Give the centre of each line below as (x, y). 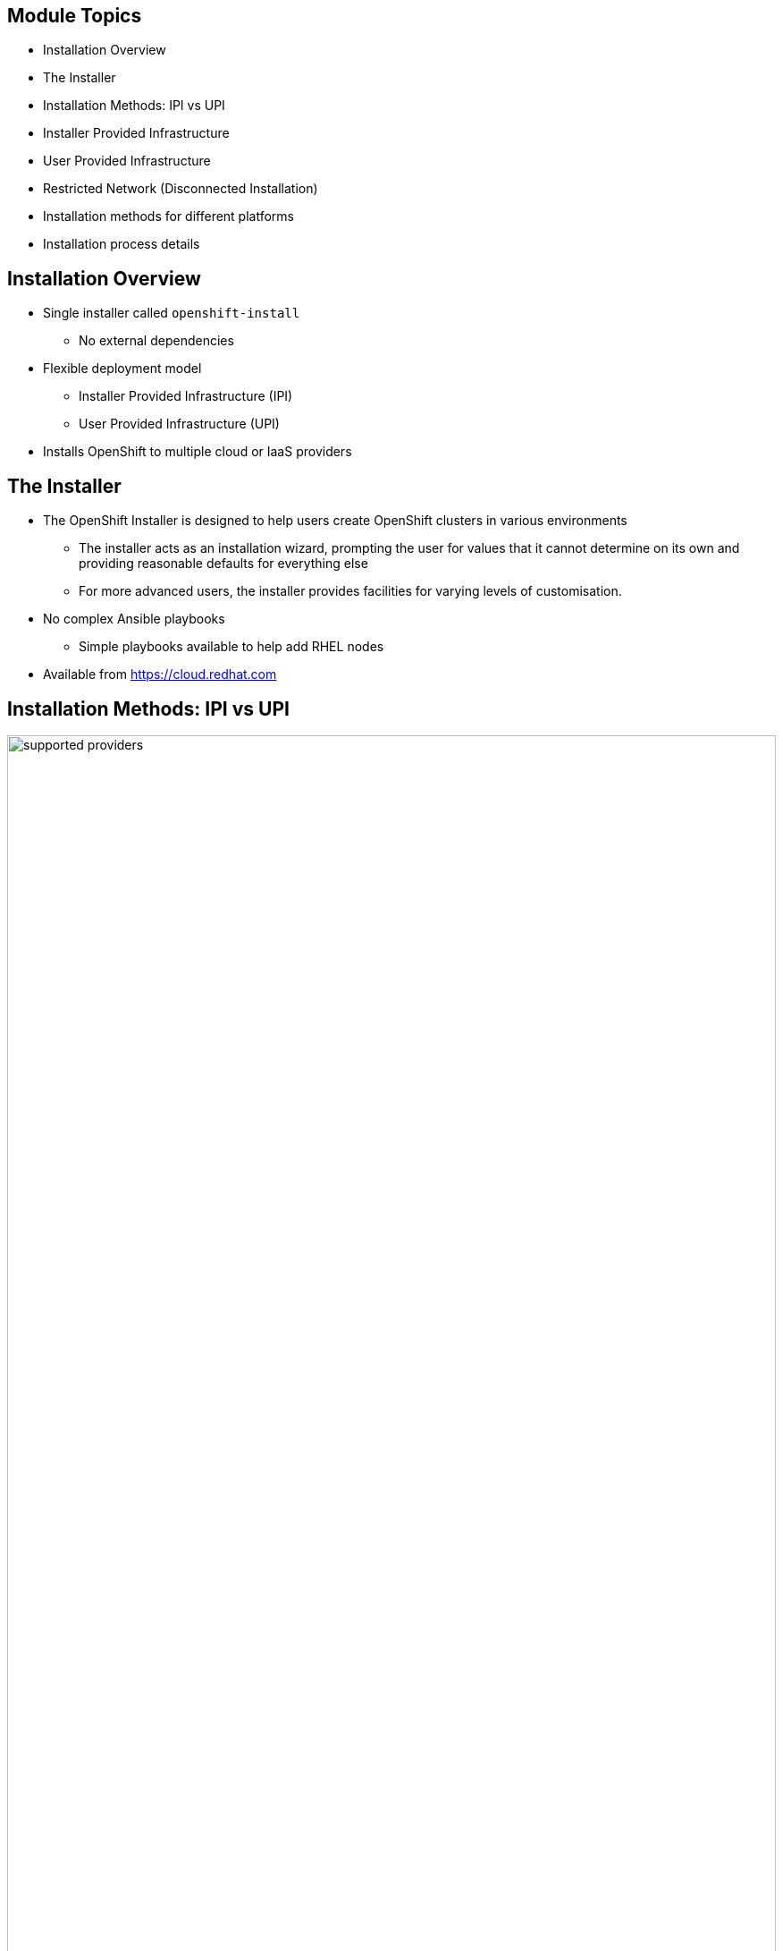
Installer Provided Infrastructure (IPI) (186, 396)
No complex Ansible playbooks (134, 619)
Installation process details (122, 244)
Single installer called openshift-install (172, 313)
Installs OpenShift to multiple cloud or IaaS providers (198, 452)
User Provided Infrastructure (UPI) (179, 424)
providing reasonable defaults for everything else (223, 564)
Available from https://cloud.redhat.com (160, 674)
